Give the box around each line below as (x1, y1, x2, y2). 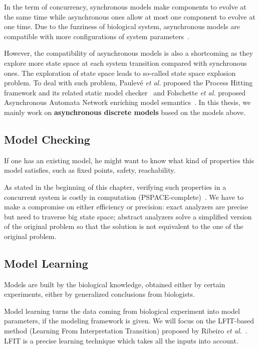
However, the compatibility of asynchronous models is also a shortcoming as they (4, 48, 253, 58)
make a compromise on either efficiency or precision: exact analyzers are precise (4, 201, 248, 212)
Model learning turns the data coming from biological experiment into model (4, 305, 240, 316)
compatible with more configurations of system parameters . (4, 31, 189, 41)
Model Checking (4, 131, 90, 147)
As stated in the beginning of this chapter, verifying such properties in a (4, 181, 226, 192)
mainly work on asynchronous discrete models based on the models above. (4, 106, 245, 117)
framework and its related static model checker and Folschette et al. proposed (4, 87, 246, 97)
